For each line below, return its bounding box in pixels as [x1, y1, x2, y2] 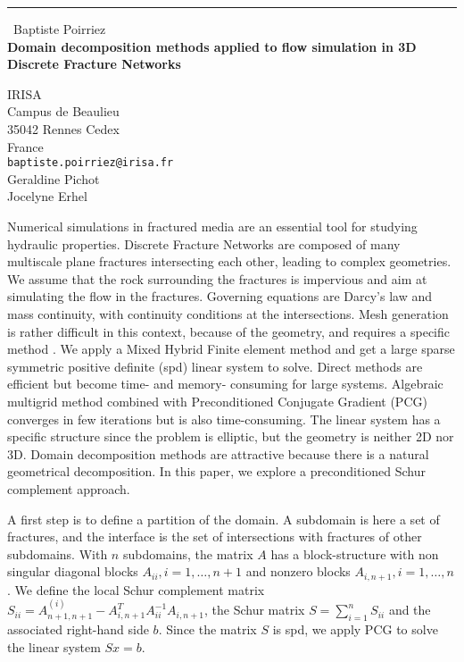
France [7, 137, 44, 155]
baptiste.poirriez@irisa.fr [7, 156, 174, 170]
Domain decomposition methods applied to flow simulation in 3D [7, 37, 417, 55]
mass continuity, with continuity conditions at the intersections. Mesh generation [7, 304, 449, 323]
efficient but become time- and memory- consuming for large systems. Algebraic [7, 374, 443, 393]
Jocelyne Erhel [7, 187, 87, 205]
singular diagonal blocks [7, 562, 138, 581]
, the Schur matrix [203, 600, 305, 619]
